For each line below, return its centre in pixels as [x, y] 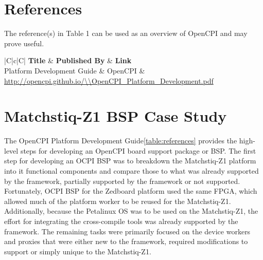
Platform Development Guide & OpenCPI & [75, 70]
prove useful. [24, 43]
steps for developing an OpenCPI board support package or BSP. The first [138, 150]
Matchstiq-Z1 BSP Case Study [116, 116]
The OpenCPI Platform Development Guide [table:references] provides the [121, 141]
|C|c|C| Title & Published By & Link [68, 60]
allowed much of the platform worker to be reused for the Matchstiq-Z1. [118, 201]
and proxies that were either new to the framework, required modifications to [126, 241]
